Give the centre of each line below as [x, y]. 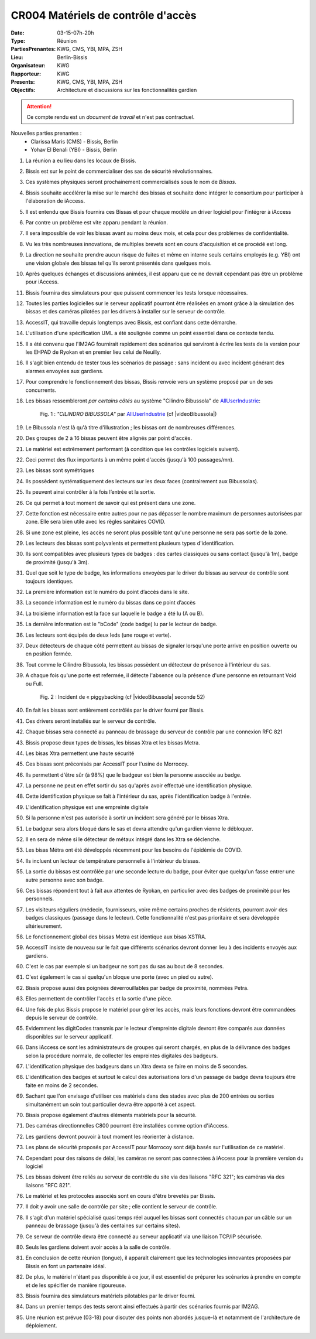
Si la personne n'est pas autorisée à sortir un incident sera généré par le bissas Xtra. [127, 818]
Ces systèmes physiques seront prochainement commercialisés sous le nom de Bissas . [131, 182]
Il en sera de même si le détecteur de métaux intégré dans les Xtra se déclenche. [123, 839]
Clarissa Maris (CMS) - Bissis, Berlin [74, 141]
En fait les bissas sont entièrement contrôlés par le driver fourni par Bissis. [115, 710]
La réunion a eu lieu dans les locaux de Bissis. [81, 160]
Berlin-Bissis [72, 57]
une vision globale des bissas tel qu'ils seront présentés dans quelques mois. [118, 263]
